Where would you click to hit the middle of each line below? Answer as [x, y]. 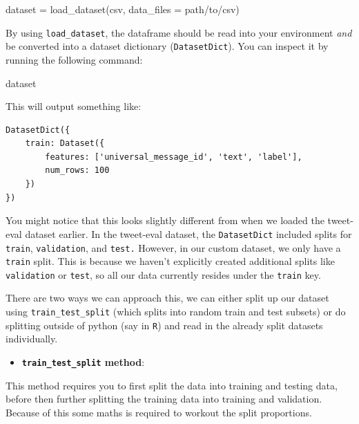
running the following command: [74, 59]
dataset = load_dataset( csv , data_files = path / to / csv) [123, 9]
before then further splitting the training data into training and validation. [164, 399]
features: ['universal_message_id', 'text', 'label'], [174, 157]
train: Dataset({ [65, 144]
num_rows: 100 [77, 170]
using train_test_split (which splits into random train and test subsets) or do [176, 312]
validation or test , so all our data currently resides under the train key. [163, 274]
